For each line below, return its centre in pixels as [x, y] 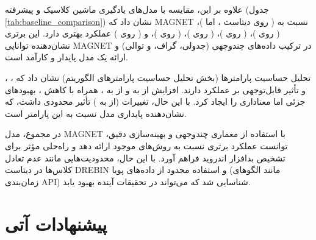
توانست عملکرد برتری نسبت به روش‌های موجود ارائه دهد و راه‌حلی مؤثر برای [146, 145]
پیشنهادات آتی [56, 223]
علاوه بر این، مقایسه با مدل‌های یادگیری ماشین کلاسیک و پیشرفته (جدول [137, 9]
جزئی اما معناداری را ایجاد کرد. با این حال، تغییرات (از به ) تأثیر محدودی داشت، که [155, 101]
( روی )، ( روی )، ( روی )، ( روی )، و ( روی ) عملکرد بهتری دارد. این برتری [142, 33]
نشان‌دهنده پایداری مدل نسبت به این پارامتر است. [96, 113]
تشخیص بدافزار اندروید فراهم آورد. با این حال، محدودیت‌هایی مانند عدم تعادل [145, 157]
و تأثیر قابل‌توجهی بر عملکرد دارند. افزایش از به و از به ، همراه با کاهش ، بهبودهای [156, 89]
